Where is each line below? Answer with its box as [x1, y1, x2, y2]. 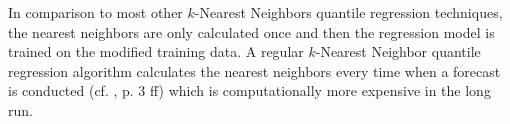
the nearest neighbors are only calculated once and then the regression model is [8, 21, 495, 42]
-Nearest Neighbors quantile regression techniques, [194, 2, 503, 22]
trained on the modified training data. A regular [8, 41, 304, 62]
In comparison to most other [8, 2, 183, 22]
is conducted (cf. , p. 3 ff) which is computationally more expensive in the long [8, 80, 491, 101]
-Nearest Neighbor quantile [315, 41, 481, 62]
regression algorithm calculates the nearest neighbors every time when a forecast [8, 60, 501, 81]
